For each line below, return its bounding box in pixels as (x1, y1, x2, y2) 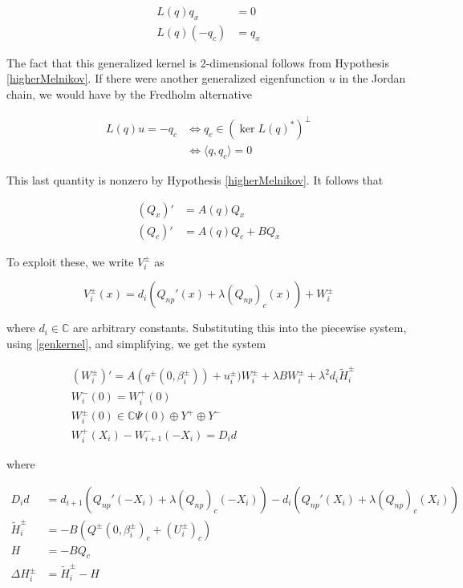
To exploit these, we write (6, 253, 134, 270)
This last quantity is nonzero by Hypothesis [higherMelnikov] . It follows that (6, 172, 384, 188)
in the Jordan (339, 70, 406, 87)
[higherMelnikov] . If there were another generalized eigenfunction (6, 70, 326, 87)
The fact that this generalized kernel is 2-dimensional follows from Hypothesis (6, 54, 389, 71)
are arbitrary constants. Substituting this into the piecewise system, (73, 319, 407, 336)
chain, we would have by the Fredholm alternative (6, 86, 252, 103)
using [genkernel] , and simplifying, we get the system (6, 335, 266, 351)
